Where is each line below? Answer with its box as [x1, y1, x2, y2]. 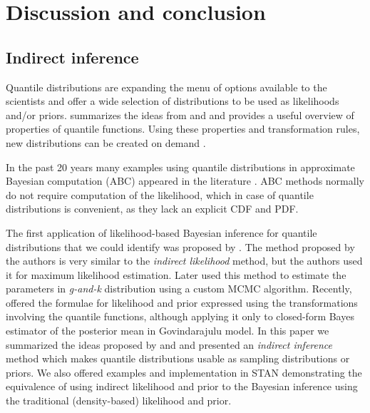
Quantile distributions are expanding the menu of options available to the [6, 79, 327, 94]
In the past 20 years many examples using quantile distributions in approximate [6, 159, 355, 174]
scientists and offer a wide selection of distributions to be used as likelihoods [6, 93, 339, 108]
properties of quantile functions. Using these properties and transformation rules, [6, 121, 360, 136]
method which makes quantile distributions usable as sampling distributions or [6, 351, 350, 366]
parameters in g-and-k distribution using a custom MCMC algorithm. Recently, [6, 281, 352, 296]
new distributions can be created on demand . [6, 135, 206, 150]
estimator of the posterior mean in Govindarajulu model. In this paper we [6, 323, 329, 338]
